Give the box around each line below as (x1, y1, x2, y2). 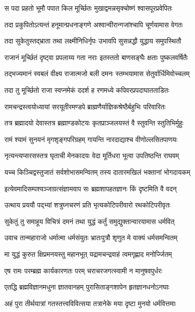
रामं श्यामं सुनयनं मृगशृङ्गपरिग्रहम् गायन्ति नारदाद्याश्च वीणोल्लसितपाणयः (4, 134, 177, 144)
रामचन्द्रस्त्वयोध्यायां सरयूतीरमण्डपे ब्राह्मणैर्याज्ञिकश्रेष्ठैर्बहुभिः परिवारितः (4, 101, 166, 111)
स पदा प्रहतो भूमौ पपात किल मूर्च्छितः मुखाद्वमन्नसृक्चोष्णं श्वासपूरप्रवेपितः (4, 3, 173, 13)
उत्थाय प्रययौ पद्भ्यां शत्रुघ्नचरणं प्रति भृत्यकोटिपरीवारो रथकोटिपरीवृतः (4, 200, 171, 210)
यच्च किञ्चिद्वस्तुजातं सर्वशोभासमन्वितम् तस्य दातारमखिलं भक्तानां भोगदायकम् (4, 166, 191, 177)
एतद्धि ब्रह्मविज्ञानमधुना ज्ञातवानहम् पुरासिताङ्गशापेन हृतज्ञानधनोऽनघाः (4, 282, 170, 292)
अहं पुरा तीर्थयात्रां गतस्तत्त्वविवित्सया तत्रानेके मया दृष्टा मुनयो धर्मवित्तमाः (4, 298, 176, 308)
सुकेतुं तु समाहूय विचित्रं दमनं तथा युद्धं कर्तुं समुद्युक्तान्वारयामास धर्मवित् (4, 216, 175, 226)
